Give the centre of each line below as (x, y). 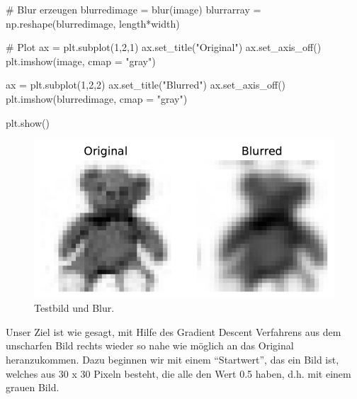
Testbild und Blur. (74, 308)
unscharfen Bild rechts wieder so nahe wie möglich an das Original (150, 345)
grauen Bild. (33, 387)
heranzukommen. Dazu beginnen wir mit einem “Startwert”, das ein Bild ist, (172, 359)
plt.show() (28, 122)
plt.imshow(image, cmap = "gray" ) (81, 61)
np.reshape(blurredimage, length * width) (93, 23)
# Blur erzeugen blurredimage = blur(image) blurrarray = (134, 9)
